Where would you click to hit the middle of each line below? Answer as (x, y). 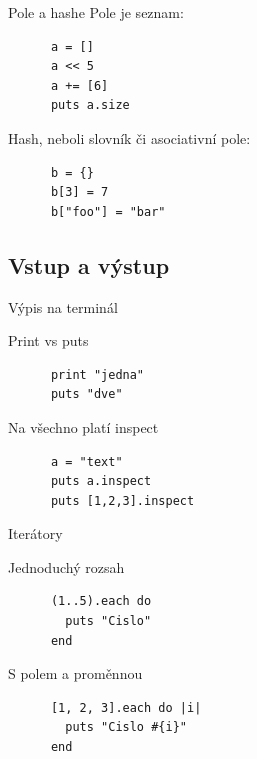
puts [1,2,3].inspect (122, 500)
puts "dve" (86, 394)
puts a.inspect (101, 481)
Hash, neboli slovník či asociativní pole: (129, 137)
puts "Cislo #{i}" (126, 727)
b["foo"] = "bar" (108, 211)
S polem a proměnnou (75, 673)
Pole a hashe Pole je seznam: (96, 12)
